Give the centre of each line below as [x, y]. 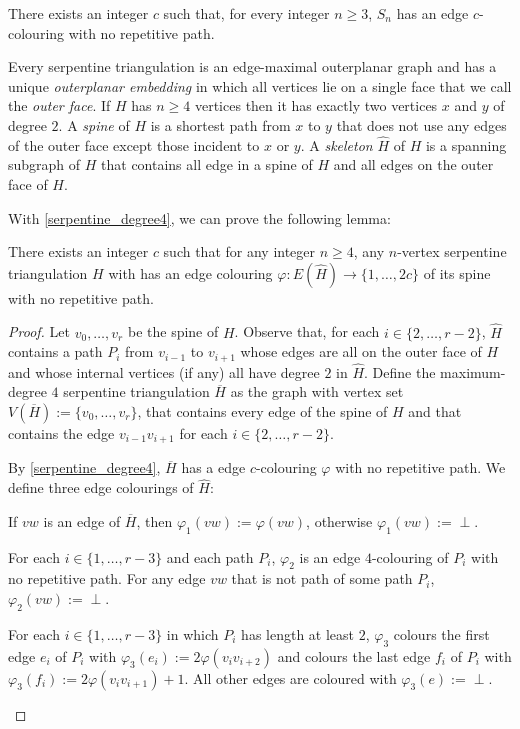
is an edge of [82, 520]
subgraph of [44, 164]
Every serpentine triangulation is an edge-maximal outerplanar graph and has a [252, 66]
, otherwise [339, 520]
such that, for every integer [246, 13]
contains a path [55, 351]
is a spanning [466, 144]
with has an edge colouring [190, 272]
